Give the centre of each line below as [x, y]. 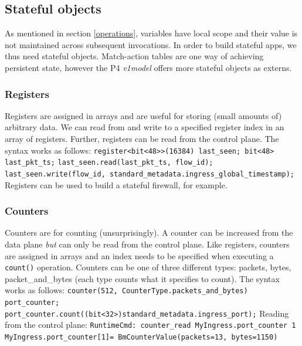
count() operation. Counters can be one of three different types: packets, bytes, [148, 267]
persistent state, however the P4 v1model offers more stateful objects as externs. [148, 67]
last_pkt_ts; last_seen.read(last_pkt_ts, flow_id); [109, 163]
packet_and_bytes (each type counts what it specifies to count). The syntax [142, 278]
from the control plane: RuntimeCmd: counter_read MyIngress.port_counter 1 [150, 325]
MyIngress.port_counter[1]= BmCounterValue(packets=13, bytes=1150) [141, 337]
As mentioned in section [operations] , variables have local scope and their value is [151, 33]
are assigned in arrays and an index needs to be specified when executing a [139, 255]
